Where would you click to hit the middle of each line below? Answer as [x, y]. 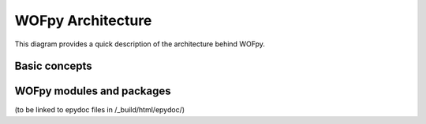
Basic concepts [53, 66]
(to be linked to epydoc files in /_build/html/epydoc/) [100, 110]
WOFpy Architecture [83, 20]
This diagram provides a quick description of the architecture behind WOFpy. [140, 44]
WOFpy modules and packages [93, 91]
